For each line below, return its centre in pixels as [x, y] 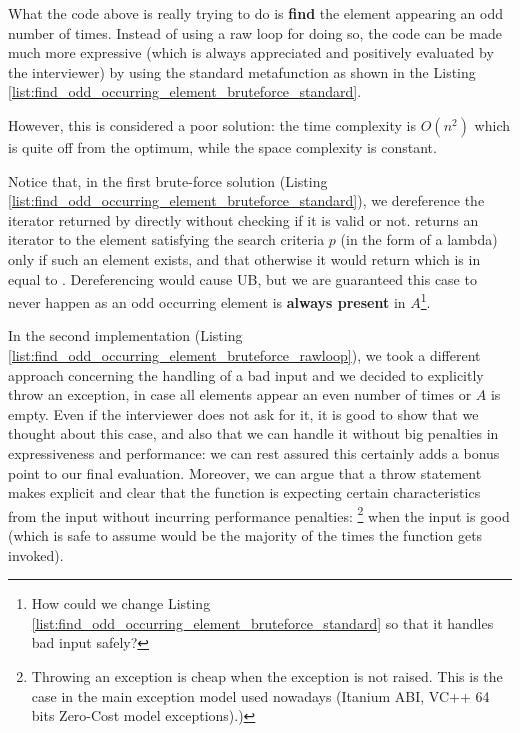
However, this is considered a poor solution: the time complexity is [212, 124]
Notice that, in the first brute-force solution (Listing [168, 180]
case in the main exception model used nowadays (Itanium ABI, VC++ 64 [260, 695]
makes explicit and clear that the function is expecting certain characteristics [244, 492]
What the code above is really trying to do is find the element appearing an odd [255, 13]
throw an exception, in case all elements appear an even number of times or [240, 394]
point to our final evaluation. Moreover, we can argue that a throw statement [245, 472]
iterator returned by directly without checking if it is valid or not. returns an [243, 219]
